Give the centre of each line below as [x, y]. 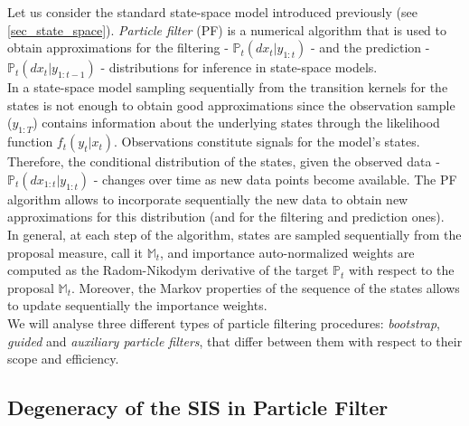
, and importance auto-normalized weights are [287, 252]
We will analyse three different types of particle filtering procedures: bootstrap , [224, 322]
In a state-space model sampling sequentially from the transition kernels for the [228, 87]
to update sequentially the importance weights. [137, 305]
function [30, 142]
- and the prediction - [370, 47]
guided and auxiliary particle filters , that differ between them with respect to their [235, 341]
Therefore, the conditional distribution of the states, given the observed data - [224, 161]
